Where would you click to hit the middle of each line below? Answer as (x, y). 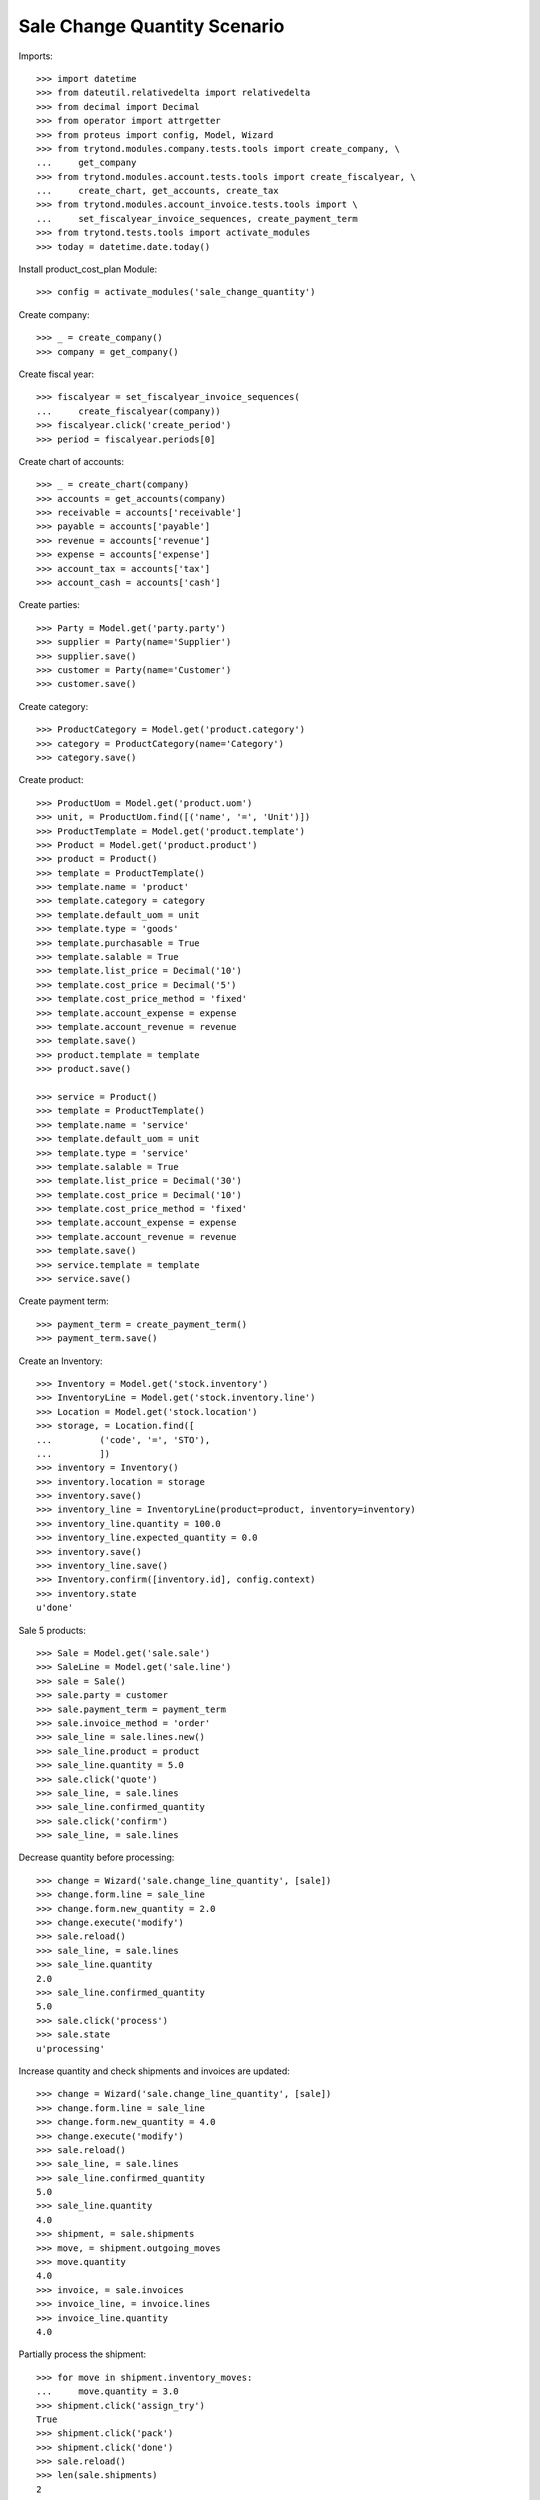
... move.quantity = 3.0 (107, 2391)
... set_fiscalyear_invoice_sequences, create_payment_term (197, 218)
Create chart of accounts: (71, 461)
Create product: (51, 780)
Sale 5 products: (52, 1630)
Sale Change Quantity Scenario (151, 26)
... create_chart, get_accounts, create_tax (157, 191)
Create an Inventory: (61, 1361)
